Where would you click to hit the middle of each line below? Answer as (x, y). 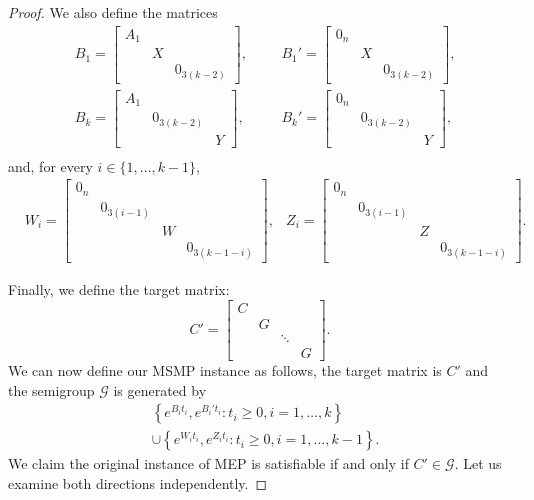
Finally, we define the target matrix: (119, 289)
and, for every (50, 165)
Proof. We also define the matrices (113, 12)
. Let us (478, 463)
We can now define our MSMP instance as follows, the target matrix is (225, 370)
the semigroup (51, 389)
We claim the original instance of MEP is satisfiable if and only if (208, 463)
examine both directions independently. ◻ (138, 482)
